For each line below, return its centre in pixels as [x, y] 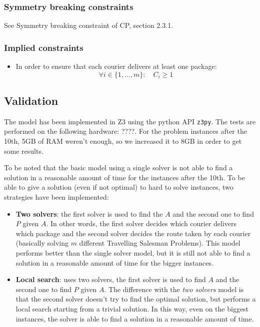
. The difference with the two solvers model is [174, 289]
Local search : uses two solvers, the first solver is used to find [111, 279]
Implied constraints [44, 47]
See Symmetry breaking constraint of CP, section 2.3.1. [89, 25]
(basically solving [42, 243]
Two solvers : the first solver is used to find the [89, 213]
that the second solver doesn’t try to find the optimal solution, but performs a [136, 299]
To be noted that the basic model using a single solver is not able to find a [118, 167]
